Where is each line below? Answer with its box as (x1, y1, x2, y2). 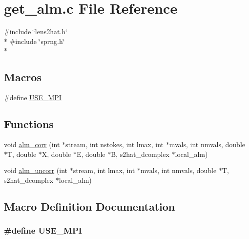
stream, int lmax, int (73, 165, 135, 175)
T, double (7, 149, 37, 159)
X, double (41, 149, 71, 159)
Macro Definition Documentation (4, 198, 175, 214)
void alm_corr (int (4, 139, 60, 149)
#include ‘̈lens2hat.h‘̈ (4, 26, 67, 37)
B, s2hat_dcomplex (111, 149, 169, 159)
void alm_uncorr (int (4, 165, 68, 175)
